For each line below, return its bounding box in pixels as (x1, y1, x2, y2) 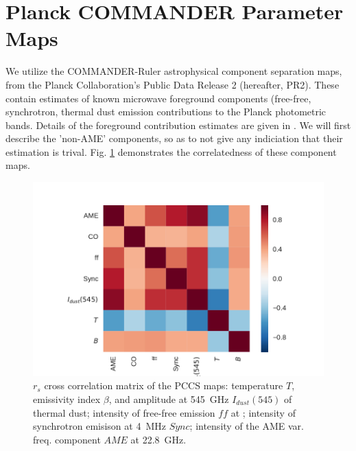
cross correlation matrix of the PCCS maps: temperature (44, 378, 283, 393)
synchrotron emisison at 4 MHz (33, 419, 166, 433)
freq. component (33, 432, 101, 446)
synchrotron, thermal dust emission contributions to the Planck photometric (5, 104, 327, 119)
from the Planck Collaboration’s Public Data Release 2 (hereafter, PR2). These (5, 77, 340, 91)
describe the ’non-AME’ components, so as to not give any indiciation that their (5, 131, 343, 146)
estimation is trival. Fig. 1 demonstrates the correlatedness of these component (5, 144, 337, 159)
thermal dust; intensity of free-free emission (33, 405, 215, 419)
